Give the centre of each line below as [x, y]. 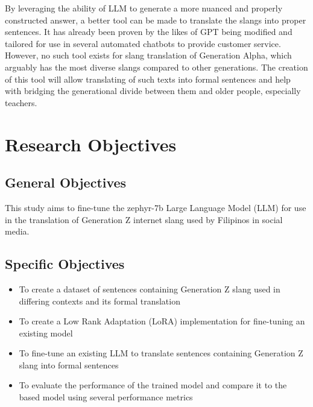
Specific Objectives [65, 264]
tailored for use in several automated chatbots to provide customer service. [143, 43]
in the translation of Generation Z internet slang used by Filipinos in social [144, 219]
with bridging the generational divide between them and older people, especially [153, 91]
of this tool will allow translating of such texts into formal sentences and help [148, 79]
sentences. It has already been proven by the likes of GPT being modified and [149, 32]
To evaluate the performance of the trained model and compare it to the [153, 385]
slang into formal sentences [69, 364]
